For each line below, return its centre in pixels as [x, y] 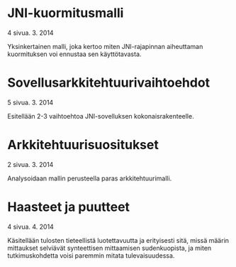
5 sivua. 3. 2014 [30, 102]
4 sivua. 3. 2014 [31, 33]
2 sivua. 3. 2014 [30, 164]
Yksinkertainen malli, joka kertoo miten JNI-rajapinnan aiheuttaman [105, 46]
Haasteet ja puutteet [68, 207]
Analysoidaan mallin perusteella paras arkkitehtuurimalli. [90, 178]
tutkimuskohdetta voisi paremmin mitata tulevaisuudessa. [91, 255]
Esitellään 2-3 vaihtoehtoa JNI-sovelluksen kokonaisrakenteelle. [101, 116]
